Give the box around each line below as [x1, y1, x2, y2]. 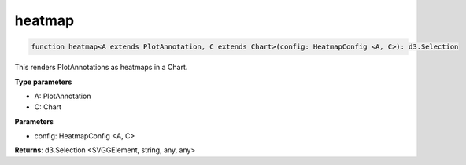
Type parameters [14, 77, 72, 86]
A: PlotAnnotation [34, 91, 91, 101]
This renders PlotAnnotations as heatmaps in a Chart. [14, 63, 188, 72]
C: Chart [34, 102, 62, 112]
